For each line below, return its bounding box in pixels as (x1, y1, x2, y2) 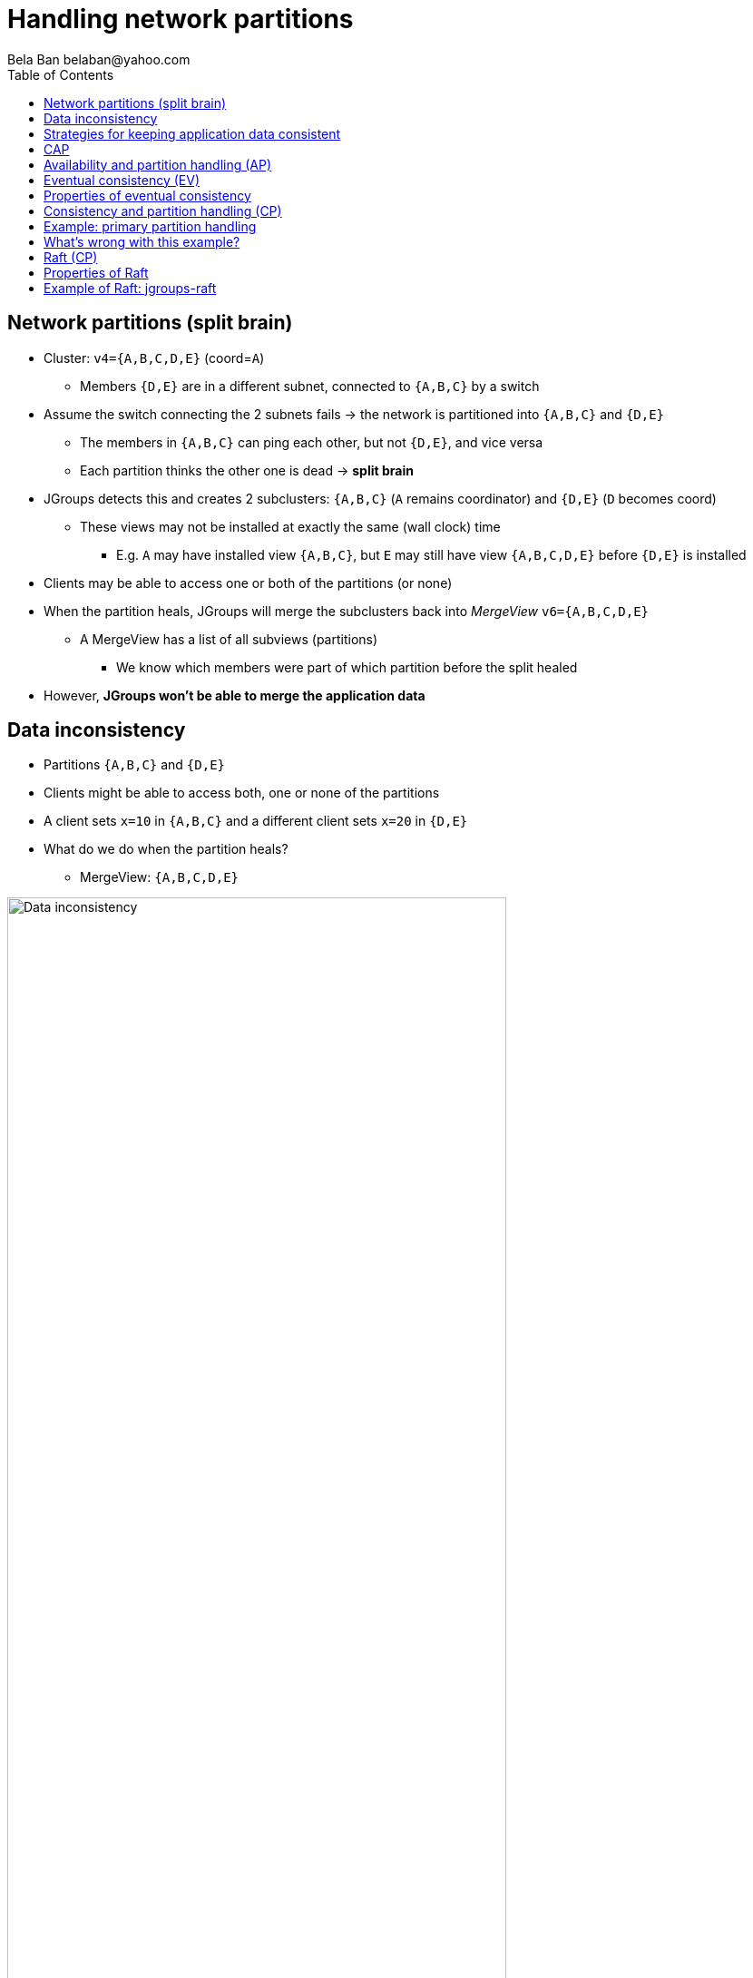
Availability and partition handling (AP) (44, 156, 272, 172)
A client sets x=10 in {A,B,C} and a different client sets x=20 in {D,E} (44, 813, 468, 829)
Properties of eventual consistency (44, 187, 251, 203)
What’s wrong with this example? (44, 233, 240, 250)
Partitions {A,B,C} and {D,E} (44, 757, 225, 773)
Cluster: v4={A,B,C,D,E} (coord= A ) (44, 349, 265, 366)
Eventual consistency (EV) (44, 171, 200, 188)
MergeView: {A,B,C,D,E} (80, 869, 239, 886)
